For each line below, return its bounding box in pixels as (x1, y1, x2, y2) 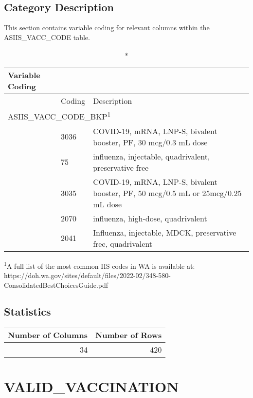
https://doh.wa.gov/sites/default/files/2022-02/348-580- (4, 270, 171, 280)
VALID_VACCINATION (4, 376, 179, 396)
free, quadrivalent (93, 238, 153, 249)
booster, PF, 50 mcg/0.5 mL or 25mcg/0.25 (93, 187, 242, 199)
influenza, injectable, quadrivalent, (93, 150, 210, 162)
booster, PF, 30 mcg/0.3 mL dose (93, 136, 208, 148)
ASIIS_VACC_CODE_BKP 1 (8, 109, 111, 122)
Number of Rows (95, 329, 162, 341)
